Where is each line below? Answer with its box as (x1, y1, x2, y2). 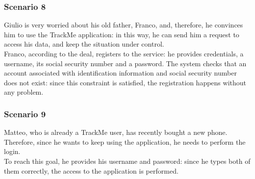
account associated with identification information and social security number (4, 68, 237, 78)
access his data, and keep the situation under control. (4, 39, 164, 49)
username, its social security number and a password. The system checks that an (4, 58, 247, 68)
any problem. (4, 87, 44, 97)
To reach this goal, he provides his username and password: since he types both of (4, 155, 251, 166)
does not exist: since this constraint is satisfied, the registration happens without (4, 77, 247, 87)
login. (4, 146, 21, 156)
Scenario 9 (4, 107, 46, 120)
